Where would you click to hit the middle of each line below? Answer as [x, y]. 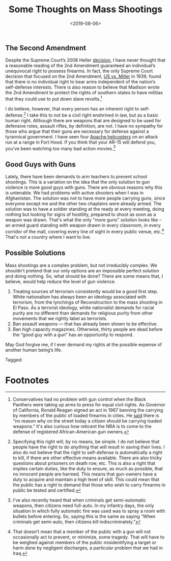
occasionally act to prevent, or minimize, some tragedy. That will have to [88, 537]
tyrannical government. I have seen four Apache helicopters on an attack [82, 136]
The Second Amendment [46, 48]
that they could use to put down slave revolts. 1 [54, 99]
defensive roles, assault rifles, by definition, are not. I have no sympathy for [84, 126]
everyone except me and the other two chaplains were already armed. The [83, 204]
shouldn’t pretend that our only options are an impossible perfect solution [82, 270]
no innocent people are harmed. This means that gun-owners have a [84, 474]
